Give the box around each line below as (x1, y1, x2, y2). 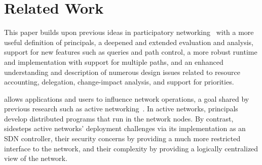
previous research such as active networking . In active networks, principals (4, 103, 238, 114)
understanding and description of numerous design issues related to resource (4, 66, 240, 77)
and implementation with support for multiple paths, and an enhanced (4, 56, 223, 67)
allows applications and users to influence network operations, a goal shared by (4, 93, 249, 104)
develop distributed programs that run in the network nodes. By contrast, (4, 113, 234, 123)
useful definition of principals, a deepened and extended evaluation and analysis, (4, 36, 253, 47)
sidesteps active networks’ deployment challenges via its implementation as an (4, 123, 246, 134)
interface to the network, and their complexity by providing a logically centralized (4, 143, 258, 153)
